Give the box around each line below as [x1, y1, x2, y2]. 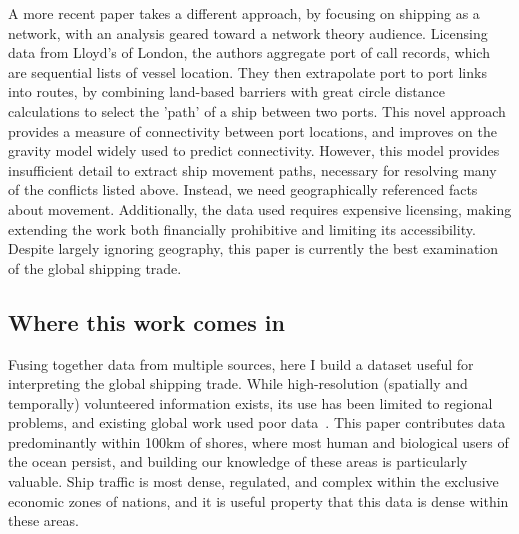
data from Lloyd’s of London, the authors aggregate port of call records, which [8, 42, 490, 63]
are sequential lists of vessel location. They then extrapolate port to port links [8, 61, 487, 82]
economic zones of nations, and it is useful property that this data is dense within [8, 490, 509, 511]
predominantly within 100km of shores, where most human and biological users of [8, 431, 509, 452]
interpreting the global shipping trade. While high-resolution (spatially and [8, 373, 468, 394]
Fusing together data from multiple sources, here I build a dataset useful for [8, 353, 474, 374]
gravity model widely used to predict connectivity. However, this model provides [8, 140, 500, 161]
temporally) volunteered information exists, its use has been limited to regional [8, 392, 493, 413]
